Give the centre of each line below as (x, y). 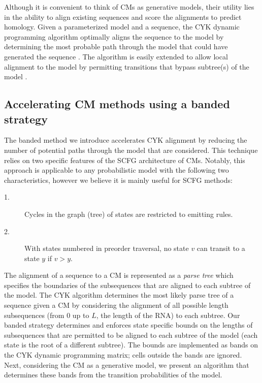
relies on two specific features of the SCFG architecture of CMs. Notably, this (125, 160)
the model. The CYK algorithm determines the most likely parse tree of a (119, 295)
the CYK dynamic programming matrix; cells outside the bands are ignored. (123, 355)
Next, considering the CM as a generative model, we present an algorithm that (127, 364)
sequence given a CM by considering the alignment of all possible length (116, 305)
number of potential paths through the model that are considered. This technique (131, 150)
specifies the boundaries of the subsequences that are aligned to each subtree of (127, 285)
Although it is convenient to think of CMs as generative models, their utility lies (129, 7)
